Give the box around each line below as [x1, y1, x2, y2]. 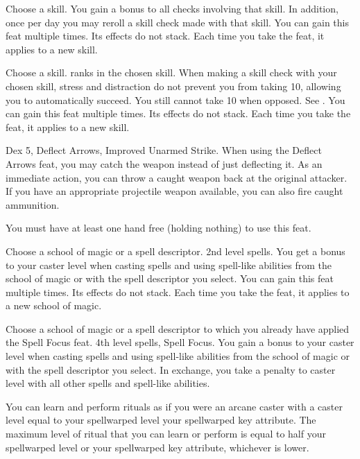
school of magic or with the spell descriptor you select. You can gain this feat [6, 271, 334, 286]
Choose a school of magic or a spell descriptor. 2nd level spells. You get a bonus [6, 243, 345, 258]
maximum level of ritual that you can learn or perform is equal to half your [6, 426, 326, 441]
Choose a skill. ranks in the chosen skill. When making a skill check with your [6, 65, 337, 80]
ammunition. [6, 197, 60, 211]
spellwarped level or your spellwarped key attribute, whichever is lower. [6, 440, 309, 454]
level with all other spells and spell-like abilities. [6, 376, 210, 390]
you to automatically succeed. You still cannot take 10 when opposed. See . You [6, 92, 345, 107]
